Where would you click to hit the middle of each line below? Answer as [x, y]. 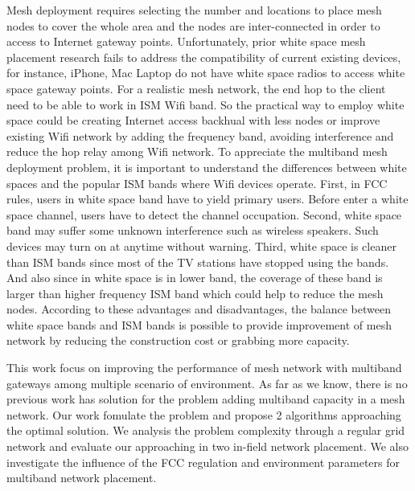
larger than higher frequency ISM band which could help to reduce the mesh [195, 293]
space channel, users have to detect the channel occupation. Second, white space [204, 214]
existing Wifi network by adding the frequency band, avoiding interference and [200, 135]
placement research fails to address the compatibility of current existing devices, [204, 57]
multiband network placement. [82, 478]
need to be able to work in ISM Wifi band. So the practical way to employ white [205, 104]
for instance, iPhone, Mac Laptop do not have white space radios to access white [206, 73]
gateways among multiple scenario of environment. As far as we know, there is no [207, 383]
